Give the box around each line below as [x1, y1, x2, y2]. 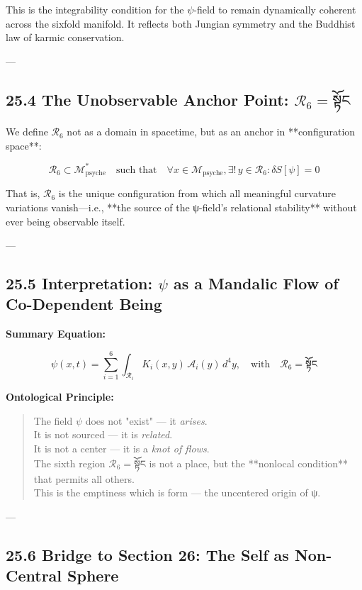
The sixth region [33, 455, 106, 470]
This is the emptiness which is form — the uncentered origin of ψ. [33, 485, 321, 500]
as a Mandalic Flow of [173, 272, 339, 294]
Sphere [67, 564, 119, 586]
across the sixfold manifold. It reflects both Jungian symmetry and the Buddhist [6, 16, 356, 30]
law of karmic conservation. [6, 30, 125, 45]
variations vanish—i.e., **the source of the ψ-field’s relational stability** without [6, 199, 357, 214]
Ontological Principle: [6, 389, 114, 404]
